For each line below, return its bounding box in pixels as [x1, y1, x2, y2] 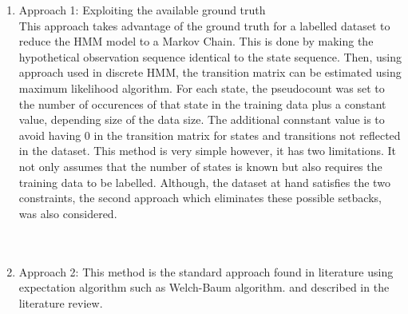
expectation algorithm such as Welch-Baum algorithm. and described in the [18, 279, 390, 296]
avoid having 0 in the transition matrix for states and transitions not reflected [18, 126, 401, 143]
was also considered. [18, 205, 117, 221]
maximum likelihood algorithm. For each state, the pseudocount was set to [18, 79, 385, 96]
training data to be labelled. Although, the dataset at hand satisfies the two [18, 173, 390, 190]
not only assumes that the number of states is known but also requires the [18, 157, 382, 174]
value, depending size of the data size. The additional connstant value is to [18, 111, 385, 128]
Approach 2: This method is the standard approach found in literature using [18, 263, 394, 280]
